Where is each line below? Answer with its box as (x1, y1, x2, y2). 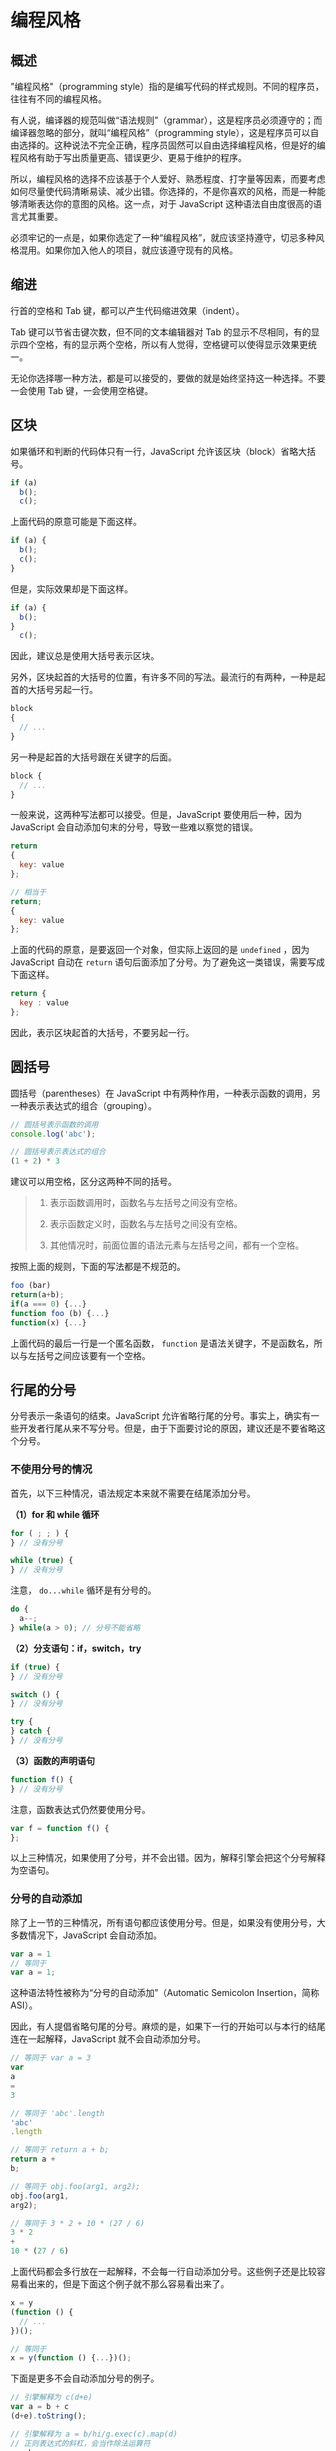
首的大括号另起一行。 (10, 684, 98, 696)
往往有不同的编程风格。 (10, 93, 107, 105)
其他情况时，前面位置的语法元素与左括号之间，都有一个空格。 (49, 1239, 305, 1251)
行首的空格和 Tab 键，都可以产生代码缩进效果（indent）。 (10, 304, 245, 316)
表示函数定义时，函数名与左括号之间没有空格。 (49, 1218, 243, 1230)
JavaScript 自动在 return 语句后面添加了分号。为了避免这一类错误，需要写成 (10, 956, 326, 968)
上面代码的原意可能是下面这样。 (10, 516, 142, 528)
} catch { (10, 1726, 52, 1736)
